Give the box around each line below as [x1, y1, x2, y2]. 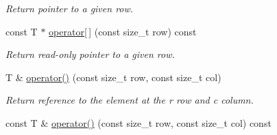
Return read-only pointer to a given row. [5, 47, 175, 61]
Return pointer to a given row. [5, 1, 134, 15]
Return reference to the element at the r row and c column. [5, 93, 254, 107]
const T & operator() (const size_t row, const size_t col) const [5, 115, 272, 130]
